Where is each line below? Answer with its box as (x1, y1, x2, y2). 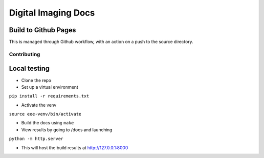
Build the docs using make (21, 120, 74, 126)
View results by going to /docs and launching (21, 127, 112, 133)
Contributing (9, 51, 40, 58)
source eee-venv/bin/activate (9, 111, 82, 117)
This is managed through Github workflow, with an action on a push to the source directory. (9, 39, 193, 45)
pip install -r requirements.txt (9, 93, 89, 99)
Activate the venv (21, 102, 57, 108)
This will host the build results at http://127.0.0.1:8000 (21, 144, 128, 151)
